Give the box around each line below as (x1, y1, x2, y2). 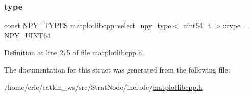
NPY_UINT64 (4, 30, 51, 40)
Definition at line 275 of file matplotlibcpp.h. (4, 47, 144, 58)
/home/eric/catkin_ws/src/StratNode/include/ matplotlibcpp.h (4, 81, 203, 92)
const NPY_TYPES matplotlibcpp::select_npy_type (4, 20, 171, 31)
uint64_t (183, 20, 211, 31)
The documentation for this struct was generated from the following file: (4, 64, 230, 75)
